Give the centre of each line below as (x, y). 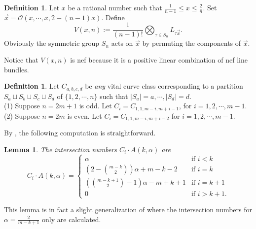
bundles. (17, 69)
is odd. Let (95, 106)
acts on (122, 43)
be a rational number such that (115, 7)
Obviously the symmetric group (52, 43)
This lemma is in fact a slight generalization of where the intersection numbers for (128, 210)
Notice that (21, 60)
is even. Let (85, 115)
